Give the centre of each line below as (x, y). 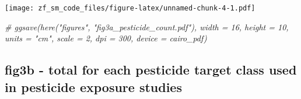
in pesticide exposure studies (93, 86)
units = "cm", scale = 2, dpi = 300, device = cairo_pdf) (106, 38)
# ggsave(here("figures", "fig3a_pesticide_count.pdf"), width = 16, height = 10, (147, 26)
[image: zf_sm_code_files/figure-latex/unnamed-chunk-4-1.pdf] (130, 8)
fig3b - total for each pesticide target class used (151, 70)
